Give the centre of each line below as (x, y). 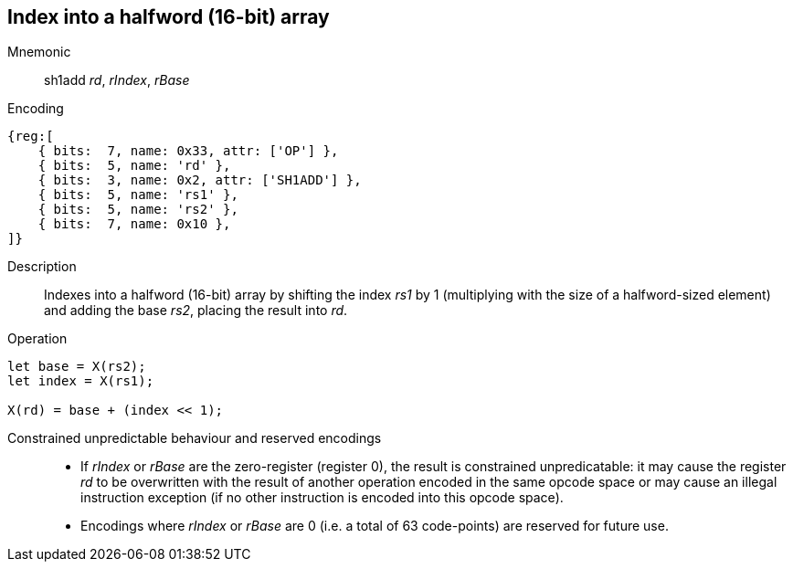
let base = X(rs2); (77, 367)
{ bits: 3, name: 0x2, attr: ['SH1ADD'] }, (200, 180)
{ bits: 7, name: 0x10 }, (134, 224)
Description (42, 267)
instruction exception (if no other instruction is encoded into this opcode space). (322, 498)
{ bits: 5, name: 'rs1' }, (138, 195)
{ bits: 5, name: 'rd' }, (134, 166)
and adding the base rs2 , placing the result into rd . (196, 311)
